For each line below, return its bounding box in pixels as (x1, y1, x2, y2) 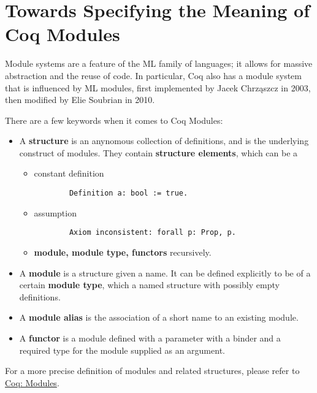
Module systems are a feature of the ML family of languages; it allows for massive (5, 57, 313, 70)
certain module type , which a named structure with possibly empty (19, 278, 280, 291)
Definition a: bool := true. (69, 189, 188, 198)
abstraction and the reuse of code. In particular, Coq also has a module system (5, 69, 302, 82)
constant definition (34, 167, 104, 180)
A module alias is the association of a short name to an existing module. (19, 311, 299, 324)
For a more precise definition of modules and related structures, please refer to (5, 364, 300, 377)
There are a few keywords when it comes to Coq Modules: (5, 113, 223, 126)
